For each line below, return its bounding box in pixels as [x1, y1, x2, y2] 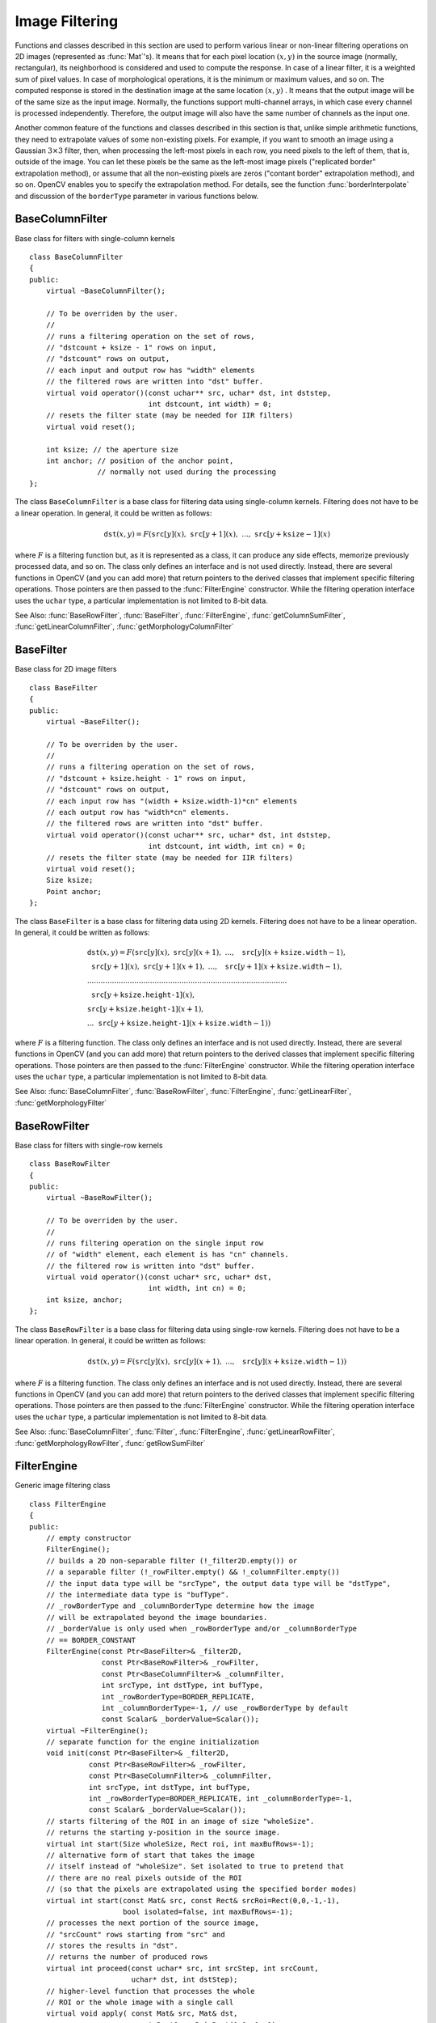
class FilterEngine [29, 1499, 107, 1508]
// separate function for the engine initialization [45, 1737, 260, 1747]
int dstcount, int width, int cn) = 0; [148, 842, 306, 851]
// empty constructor [45, 1533, 132, 1543]
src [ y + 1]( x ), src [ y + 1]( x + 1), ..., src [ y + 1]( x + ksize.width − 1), [91, 962, 342, 971]
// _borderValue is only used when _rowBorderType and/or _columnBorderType [45, 1624, 358, 1634]
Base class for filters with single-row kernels [15, 1140, 163, 1150]
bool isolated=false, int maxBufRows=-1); [122, 1906, 294, 1916]
